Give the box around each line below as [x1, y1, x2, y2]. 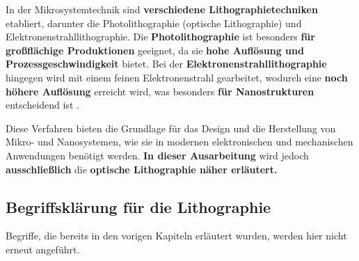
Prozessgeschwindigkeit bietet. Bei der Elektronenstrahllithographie [6, 56, 327, 71]
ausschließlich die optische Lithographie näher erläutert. [6, 161, 278, 176]
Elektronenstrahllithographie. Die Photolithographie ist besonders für [6, 29, 315, 44]
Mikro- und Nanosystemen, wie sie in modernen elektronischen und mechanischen [6, 134, 353, 149]
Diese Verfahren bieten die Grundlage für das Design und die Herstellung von [6, 120, 336, 135]
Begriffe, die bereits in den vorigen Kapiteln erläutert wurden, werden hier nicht [6, 228, 347, 243]
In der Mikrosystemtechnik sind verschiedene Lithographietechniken [6, 2, 318, 16]
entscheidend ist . [6, 97, 79, 112]
